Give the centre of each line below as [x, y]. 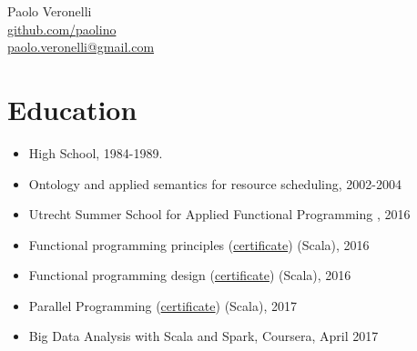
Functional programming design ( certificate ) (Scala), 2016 [190, 275]
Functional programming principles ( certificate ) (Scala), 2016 [199, 244]
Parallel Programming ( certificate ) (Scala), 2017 [163, 305]
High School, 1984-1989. [96, 152]
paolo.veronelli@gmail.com [81, 47]
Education [72, 109]
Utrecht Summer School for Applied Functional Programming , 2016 [219, 214]
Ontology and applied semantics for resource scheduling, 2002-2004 [215, 183]
